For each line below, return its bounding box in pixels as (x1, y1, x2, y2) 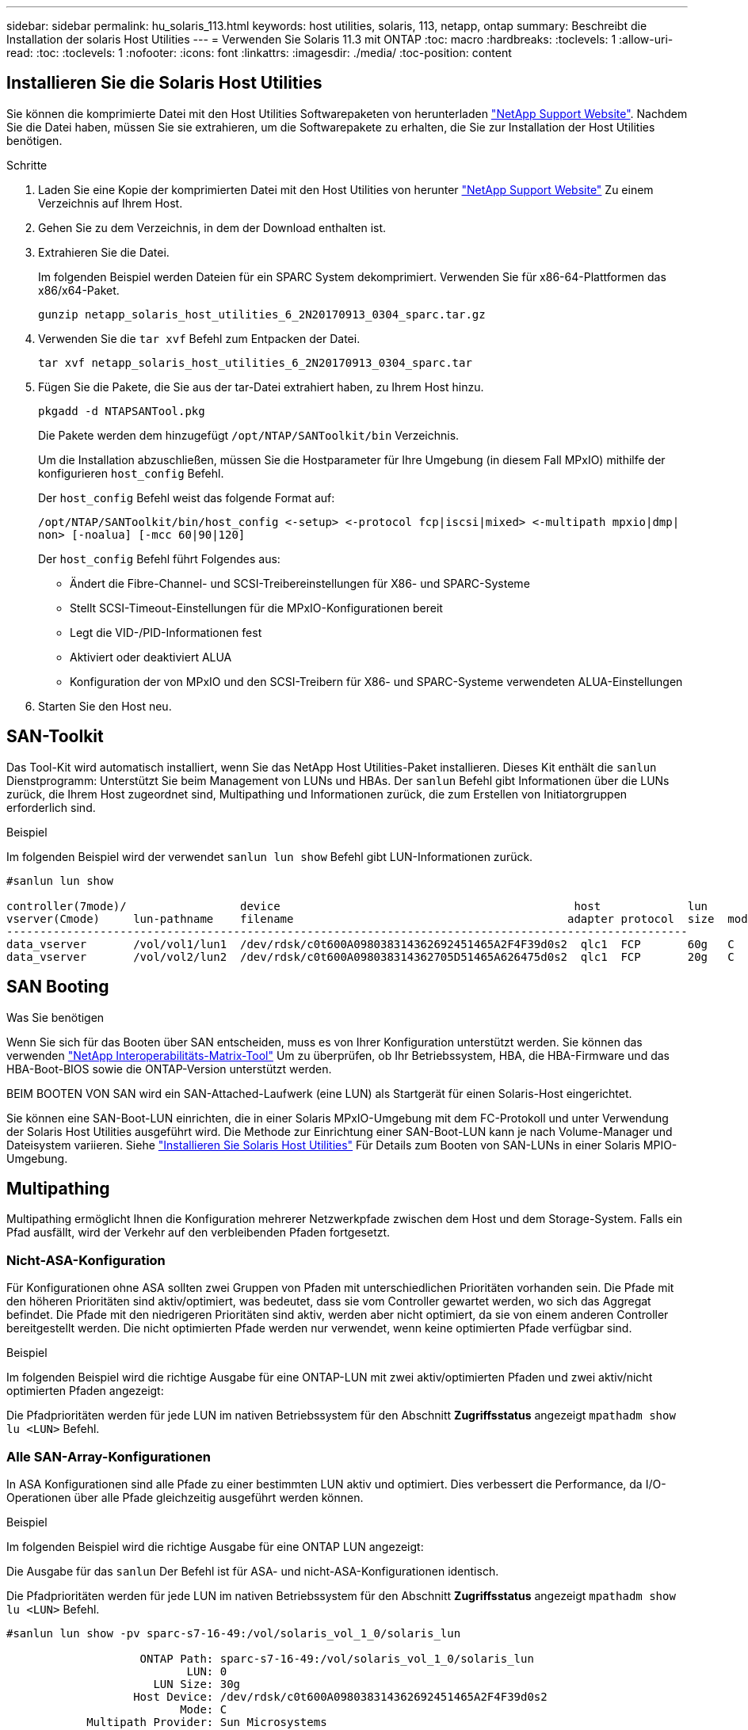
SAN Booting (6, 977, 109, 997)
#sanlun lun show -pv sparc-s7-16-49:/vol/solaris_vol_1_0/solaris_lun (6, 1626, 461, 1640)
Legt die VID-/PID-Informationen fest (70, 625, 262, 639)
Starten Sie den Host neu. (38, 699, 172, 713)
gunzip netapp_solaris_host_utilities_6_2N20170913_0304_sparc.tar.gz (38, 307, 486, 321)
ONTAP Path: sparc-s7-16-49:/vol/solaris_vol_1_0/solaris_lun (139, 1652, 534, 1665)
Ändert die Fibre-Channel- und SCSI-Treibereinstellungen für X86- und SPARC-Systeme (70, 576, 530, 590)
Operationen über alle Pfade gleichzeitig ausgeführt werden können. (6, 1490, 364, 1504)
